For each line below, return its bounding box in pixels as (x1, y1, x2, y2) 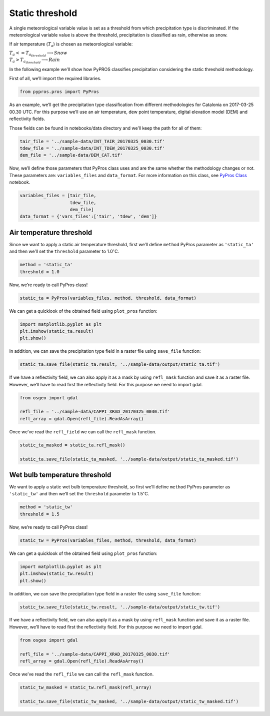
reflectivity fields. (9, 116, 45, 122)
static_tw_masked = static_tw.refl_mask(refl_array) (19, 684, 152, 690)
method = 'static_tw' (19, 504, 73, 510)
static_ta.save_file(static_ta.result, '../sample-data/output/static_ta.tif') (19, 362, 220, 367)
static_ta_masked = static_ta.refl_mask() (19, 442, 125, 448)
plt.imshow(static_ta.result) (19, 328, 94, 334)
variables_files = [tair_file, (19, 193, 97, 199)
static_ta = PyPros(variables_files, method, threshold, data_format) (19, 295, 197, 301)
